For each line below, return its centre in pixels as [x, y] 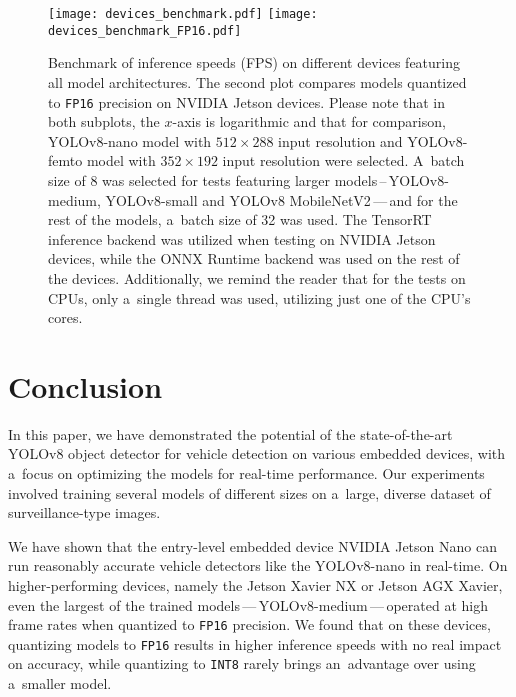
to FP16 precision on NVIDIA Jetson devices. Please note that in [247, 101]
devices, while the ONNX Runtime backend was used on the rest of [254, 258]
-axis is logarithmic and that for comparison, [309, 121]
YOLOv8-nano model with [130, 140]
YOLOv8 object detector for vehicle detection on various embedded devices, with [257, 453]
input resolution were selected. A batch [343, 160]
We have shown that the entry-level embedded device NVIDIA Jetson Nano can [252, 545]
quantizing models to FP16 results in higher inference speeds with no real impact [255, 643]
